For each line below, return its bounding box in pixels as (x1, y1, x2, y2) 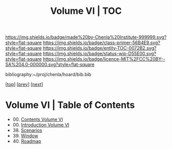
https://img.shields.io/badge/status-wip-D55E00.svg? (42, 50, 157, 57)
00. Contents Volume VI (12, 116, 63, 123)
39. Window (12, 133, 38, 139)
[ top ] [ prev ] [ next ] (5, 81, 44, 87)
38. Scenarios (12, 127, 42, 134)
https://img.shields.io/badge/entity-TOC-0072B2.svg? (42, 45, 157, 51)
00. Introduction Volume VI (12, 122, 70, 128)
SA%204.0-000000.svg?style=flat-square (5, 62, 95, 68)
